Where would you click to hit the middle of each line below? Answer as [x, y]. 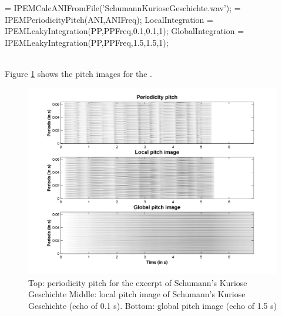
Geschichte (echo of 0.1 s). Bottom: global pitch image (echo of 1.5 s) [153, 305]
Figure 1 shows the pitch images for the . [78, 73]
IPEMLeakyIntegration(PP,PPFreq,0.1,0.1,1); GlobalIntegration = [125, 31]
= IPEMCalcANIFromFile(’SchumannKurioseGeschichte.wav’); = [123, 8]
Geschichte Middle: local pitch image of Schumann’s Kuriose [137, 294]
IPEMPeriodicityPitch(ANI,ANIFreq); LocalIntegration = [109, 19]
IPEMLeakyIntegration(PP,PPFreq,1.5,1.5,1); [87, 42]
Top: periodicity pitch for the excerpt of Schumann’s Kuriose [138, 282]
